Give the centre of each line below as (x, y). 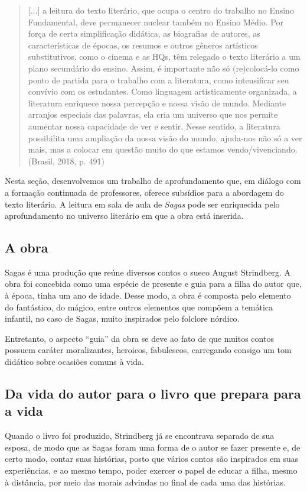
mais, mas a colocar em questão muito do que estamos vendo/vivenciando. (163, 149)
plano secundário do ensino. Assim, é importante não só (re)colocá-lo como (164, 68)
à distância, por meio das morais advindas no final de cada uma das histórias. (145, 482)
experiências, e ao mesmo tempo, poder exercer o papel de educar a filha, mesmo (151, 470)
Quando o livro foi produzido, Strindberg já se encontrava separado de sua (140, 436)
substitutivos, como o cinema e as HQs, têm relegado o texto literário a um (164, 56)
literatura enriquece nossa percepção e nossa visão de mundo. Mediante (157, 103)
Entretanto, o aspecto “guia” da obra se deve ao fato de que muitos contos (139, 338)
